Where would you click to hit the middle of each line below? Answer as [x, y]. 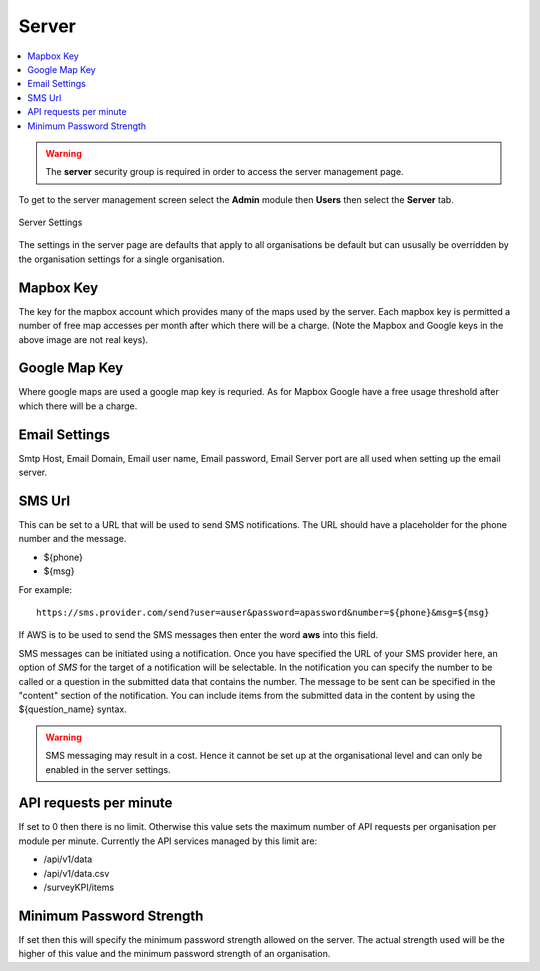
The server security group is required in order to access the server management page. [224, 172]
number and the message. [72, 539]
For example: [45, 589]
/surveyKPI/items [79, 887]
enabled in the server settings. [108, 769]
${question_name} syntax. [72, 709]
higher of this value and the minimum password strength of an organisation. [174, 954]
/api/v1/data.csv [76, 873]
